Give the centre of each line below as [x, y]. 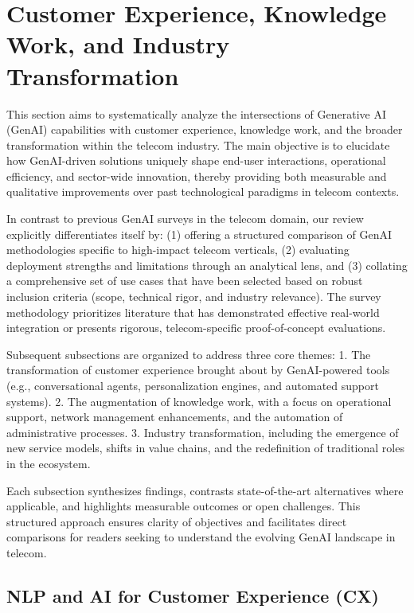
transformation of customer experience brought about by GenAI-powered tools [198, 370]
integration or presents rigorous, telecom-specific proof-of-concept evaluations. [196, 328]
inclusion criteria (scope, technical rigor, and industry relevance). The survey [194, 297]
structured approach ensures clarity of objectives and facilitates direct [177, 521]
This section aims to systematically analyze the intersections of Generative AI [197, 113]
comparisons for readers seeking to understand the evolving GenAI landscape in [201, 537]
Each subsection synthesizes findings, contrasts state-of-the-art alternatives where [205, 490]
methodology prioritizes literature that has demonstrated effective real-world [193, 312]
